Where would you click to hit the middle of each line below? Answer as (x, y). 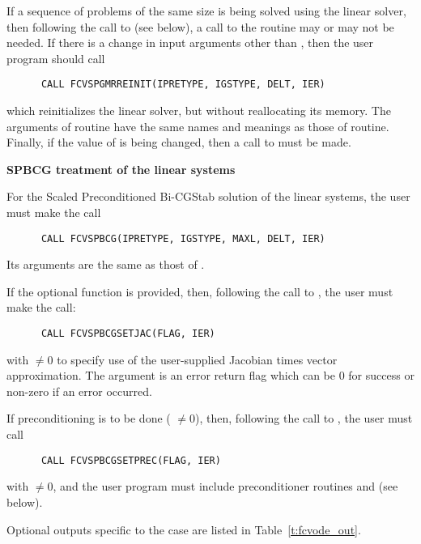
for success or (381, 375)
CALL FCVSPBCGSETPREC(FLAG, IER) (131, 460)
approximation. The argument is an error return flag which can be (171, 375)
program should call (56, 58)
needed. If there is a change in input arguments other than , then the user (190, 42)
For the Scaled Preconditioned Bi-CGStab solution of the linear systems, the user (208, 196)
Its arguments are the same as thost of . (106, 264)
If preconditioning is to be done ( (89, 418)
